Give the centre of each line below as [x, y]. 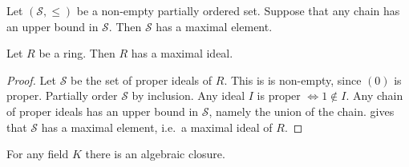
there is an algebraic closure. [155, 154]
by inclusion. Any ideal [188, 95]
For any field [38, 154]
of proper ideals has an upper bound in [103, 111]
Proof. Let [31, 80]
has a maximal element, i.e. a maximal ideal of [157, 127]
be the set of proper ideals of [142, 80]
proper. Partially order [62, 95]
